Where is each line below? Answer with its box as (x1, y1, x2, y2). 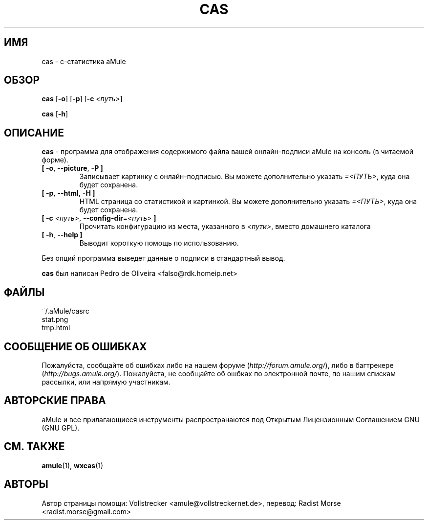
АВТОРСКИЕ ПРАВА (4, 394, 106, 407)
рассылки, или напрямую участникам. (42, 377, 171, 386)
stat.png (42, 315, 68, 324)
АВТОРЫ (4, 478, 48, 491)
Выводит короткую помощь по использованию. (79, 239, 239, 248)
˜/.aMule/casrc (42, 307, 89, 316)
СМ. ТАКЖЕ (4, 440, 65, 453)
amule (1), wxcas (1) (42, 461, 104, 470)
